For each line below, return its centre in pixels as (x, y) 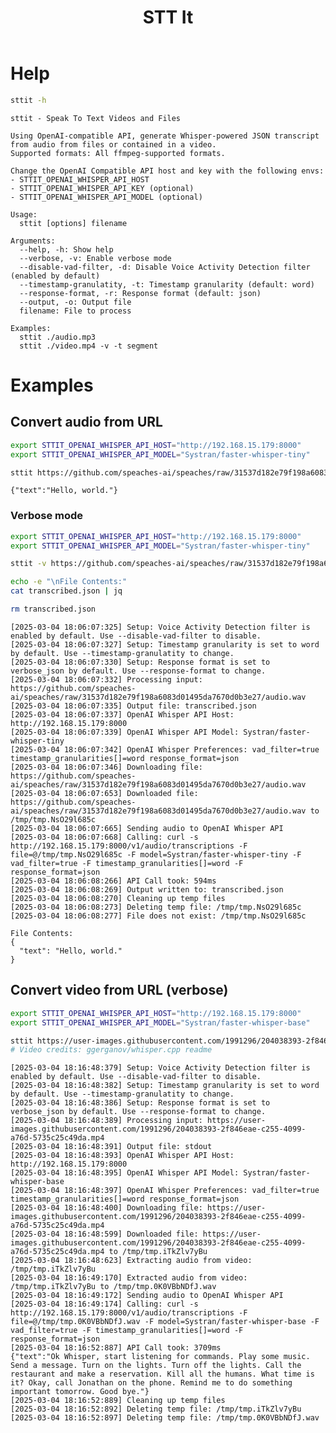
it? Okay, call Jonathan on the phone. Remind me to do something (151, 1383)
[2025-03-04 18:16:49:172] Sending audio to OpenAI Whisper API (147, 1296)
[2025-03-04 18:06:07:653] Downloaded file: (104, 793)
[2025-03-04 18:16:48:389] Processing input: (106, 1121)
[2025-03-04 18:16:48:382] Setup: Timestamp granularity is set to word (165, 1086)
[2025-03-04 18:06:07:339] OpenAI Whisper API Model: (125, 732)
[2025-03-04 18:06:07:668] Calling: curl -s (104, 837)
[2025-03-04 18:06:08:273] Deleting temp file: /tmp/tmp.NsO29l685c (156, 907)
